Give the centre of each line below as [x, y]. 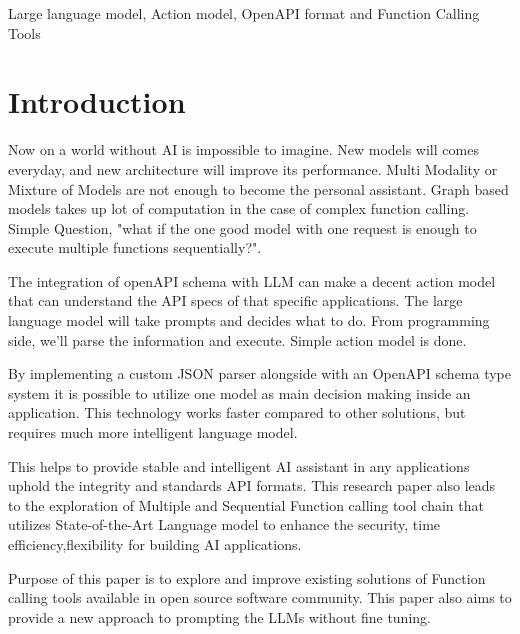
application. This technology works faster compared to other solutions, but [237, 412]
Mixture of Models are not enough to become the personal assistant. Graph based [258, 188]
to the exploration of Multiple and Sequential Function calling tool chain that [246, 504]
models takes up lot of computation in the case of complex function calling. [239, 208]
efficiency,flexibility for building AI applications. [155, 544]
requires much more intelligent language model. [153, 432]
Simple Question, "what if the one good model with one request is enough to [242, 227]
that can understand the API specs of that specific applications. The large [235, 300]
